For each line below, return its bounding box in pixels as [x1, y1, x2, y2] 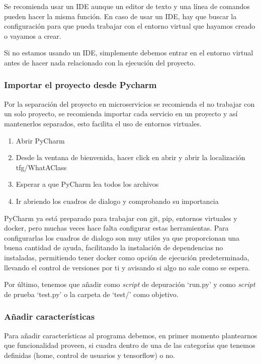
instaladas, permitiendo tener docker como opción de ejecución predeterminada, [4, 252, 249, 262]
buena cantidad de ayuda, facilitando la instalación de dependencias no [4, 242, 223, 253]
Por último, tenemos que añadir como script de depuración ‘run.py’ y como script [4, 279, 255, 289]
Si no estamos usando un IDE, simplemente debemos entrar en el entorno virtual [4, 47, 253, 58]
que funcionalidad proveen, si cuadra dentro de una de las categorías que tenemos [4, 340, 255, 350]
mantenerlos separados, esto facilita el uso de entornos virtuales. [4, 118, 202, 128]
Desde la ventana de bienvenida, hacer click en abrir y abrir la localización [16, 152, 245, 163]
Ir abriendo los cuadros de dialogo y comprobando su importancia [16, 195, 219, 206]
